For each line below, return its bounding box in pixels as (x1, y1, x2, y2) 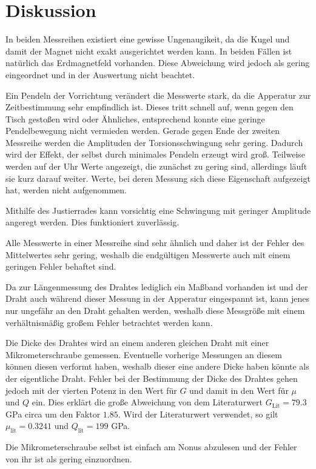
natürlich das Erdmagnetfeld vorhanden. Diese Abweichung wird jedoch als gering (5, 56, 310, 69)
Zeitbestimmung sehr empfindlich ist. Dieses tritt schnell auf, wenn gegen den (5, 101, 294, 113)
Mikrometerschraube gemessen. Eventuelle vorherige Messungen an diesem (5, 348, 282, 361)
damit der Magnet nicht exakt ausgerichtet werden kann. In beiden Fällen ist (5, 44, 292, 57)
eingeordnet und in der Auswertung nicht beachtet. (5, 68, 195, 81)
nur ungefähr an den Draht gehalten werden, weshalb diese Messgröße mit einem (5, 304, 305, 316)
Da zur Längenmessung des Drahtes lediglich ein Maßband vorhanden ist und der (5, 280, 308, 293)
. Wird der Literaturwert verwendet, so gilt (118, 407, 278, 420)
